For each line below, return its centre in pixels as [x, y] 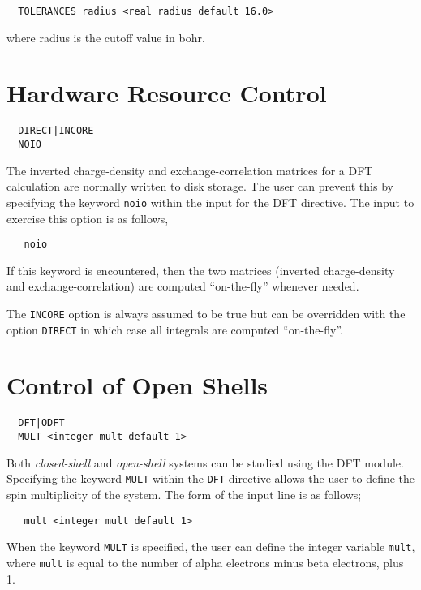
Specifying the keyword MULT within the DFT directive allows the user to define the [211, 478]
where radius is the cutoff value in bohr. [106, 37]
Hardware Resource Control [167, 93]
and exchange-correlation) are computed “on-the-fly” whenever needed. [183, 286]
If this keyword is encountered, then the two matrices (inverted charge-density [201, 270]
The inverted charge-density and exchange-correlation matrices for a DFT [190, 170]
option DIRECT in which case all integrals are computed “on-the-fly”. [175, 329]
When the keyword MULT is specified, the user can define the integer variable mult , [211, 547]
